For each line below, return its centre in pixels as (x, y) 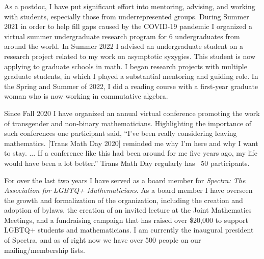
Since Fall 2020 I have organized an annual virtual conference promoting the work (132, 113)
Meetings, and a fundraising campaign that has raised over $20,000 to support (126, 220)
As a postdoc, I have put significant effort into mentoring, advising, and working (130, 6)
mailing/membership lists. (45, 250)
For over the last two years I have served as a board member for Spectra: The (125, 180)
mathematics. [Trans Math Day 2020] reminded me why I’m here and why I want (131, 143)
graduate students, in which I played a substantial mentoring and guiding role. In (131, 76)
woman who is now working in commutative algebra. (86, 96)
